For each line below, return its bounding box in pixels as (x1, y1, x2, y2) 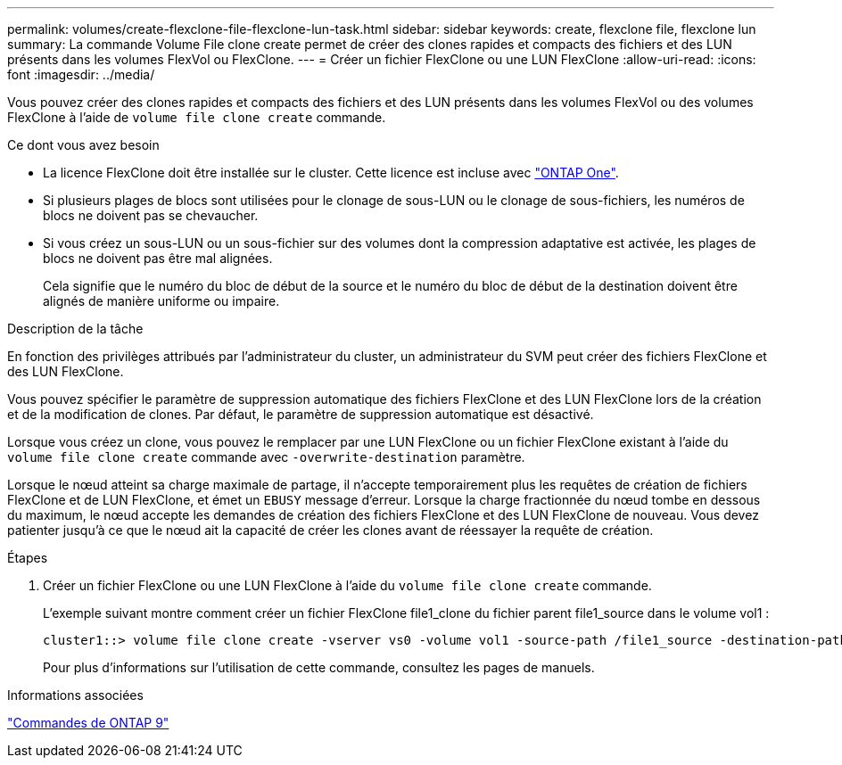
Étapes (7, 550, 48, 565)
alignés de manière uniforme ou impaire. (43, 293, 280, 308)
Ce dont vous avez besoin (7, 137, 160, 152)
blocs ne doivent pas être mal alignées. (43, 251, 273, 266)
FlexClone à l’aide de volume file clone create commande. (7, 110, 386, 125)
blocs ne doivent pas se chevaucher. (43, 208, 259, 223)
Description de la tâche (7, 321, 144, 336)
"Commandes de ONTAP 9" (7, 715, 169, 730)
